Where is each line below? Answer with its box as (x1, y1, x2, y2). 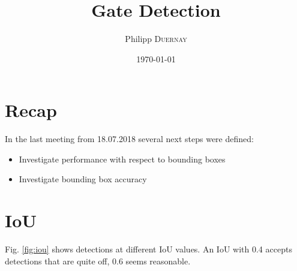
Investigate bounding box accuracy (19, 173, 147, 185)
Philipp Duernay (125, 32, 187, 45)
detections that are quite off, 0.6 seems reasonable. (5, 254, 191, 267)
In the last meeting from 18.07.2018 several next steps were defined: (5, 133, 254, 145)
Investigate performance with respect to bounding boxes (19, 152, 226, 165)
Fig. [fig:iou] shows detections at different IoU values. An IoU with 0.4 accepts (5, 243, 292, 255)
